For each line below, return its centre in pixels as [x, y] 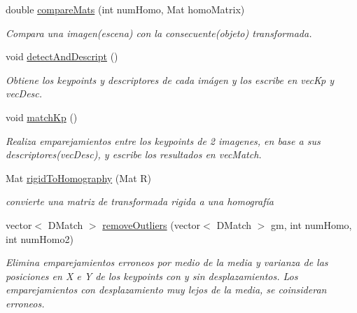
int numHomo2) [40, 238]
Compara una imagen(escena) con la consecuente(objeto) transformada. [159, 33]
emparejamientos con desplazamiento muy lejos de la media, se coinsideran [166, 290]
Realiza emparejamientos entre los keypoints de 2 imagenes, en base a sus [163, 140]
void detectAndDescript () [62, 56]
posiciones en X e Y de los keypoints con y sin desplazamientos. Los [152, 276]
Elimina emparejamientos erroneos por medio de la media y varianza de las [167, 262]
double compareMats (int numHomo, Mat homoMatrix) [125, 9]
